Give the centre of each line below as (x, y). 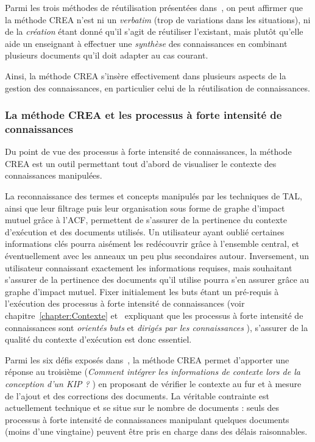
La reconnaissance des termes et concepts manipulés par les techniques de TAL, (154, 196)
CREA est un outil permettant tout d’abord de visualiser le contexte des (141, 163)
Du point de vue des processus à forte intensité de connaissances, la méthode (148, 151)
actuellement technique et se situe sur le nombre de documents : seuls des (142, 408)
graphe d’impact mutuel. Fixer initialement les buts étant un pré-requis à (142, 291)
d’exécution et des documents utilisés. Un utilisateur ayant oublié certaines (145, 231)
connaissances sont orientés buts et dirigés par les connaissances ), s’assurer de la (157, 327)
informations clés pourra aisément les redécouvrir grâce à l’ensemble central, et (152, 244)
